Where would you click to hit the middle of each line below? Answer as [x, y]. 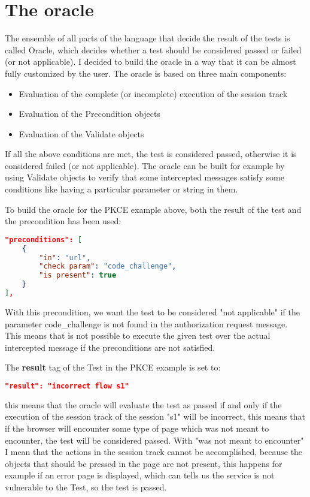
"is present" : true [78, 275]
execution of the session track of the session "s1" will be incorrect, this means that [155, 416]
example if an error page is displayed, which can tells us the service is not [140, 475]
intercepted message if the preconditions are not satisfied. [110, 347]
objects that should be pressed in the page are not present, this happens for [144, 463]
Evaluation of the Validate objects [81, 133]
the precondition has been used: [63, 221]
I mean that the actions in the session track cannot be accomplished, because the [154, 452]
